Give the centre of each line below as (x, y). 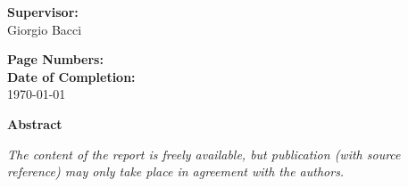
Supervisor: (43, 12)
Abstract (35, 123)
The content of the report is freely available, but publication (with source (204, 154)
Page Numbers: (55, 59)
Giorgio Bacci (45, 29)
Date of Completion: (71, 76)
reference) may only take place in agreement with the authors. (176, 171)
